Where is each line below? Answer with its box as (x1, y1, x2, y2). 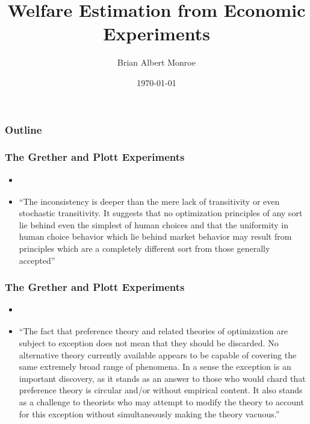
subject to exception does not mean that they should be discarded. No (19, 336, 279, 349)
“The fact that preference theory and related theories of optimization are (19, 325, 288, 337)
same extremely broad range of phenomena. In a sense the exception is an (19, 360, 291, 373)
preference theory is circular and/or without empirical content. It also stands (19, 384, 303, 396)
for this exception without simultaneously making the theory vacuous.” (19, 407, 280, 420)
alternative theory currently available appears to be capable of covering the (19, 348, 297, 361)
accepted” (19, 254, 55, 266)
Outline (5, 122, 42, 137)
